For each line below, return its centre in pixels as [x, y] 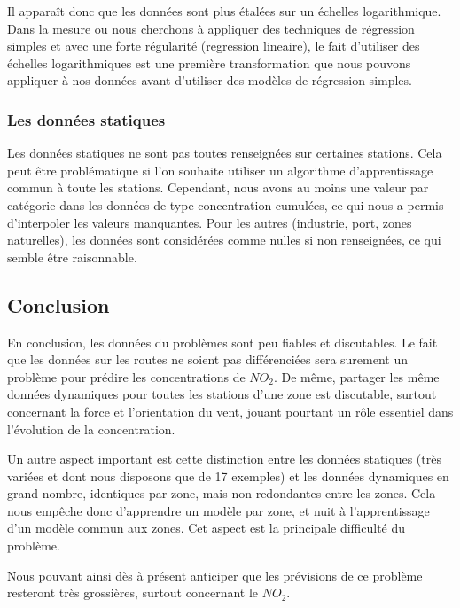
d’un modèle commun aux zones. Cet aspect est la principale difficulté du [207, 528]
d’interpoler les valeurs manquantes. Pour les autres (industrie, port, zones [210, 222]
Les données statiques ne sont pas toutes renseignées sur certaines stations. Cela [225, 153]
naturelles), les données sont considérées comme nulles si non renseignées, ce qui [224, 240]
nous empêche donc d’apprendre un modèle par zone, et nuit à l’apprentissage [218, 510]
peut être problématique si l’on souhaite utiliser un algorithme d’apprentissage [220, 170]
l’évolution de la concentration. [91, 429]
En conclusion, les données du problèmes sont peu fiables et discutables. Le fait [222, 342]
